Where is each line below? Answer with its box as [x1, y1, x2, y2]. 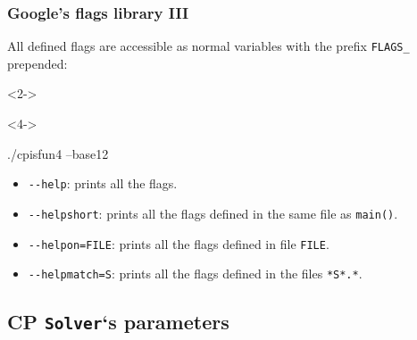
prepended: [7, 54, 68, 72]
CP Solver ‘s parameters [7, 308, 229, 336]
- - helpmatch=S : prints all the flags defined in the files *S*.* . [28, 264, 363, 283]
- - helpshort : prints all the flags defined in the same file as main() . [28, 203, 398, 222]
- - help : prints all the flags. [28, 174, 178, 193]
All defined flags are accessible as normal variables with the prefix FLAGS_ [7, 37, 410, 55]
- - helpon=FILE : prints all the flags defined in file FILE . [28, 234, 329, 253]
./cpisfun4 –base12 [7, 144, 109, 162]
